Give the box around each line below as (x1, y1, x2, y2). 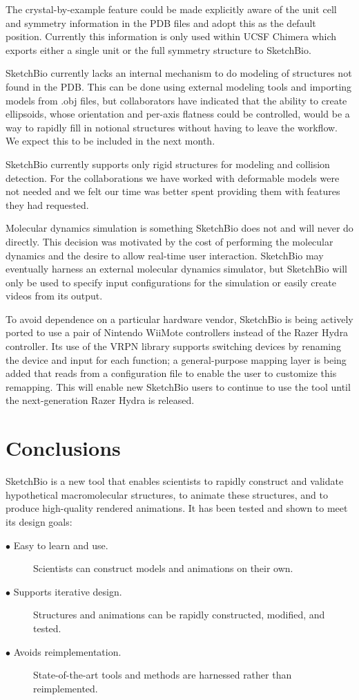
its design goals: (6, 514, 72, 528)
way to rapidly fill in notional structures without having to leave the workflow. (6, 120, 338, 134)
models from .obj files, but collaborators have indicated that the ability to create (6, 93, 347, 107)
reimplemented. (33, 681, 98, 695)
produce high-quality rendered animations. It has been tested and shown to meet (6, 501, 348, 515)
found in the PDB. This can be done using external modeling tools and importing (6, 79, 352, 93)
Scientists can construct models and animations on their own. (33, 561, 293, 575)
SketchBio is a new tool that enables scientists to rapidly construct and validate (6, 474, 344, 488)
